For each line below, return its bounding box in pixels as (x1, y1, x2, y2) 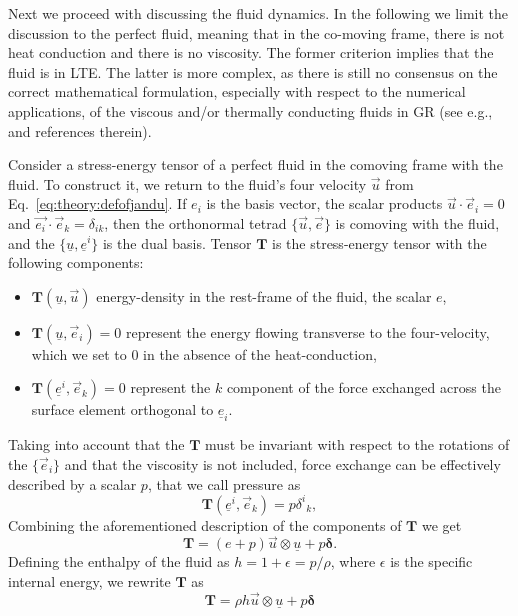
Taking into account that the (8, 434, 185, 455)
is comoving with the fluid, (335, 212, 500, 233)
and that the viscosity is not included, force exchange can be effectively (64, 453, 501, 474)
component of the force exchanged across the (226, 377, 501, 398)
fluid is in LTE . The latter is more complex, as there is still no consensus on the (8, 61, 498, 82)
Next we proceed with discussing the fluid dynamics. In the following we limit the (8, 3, 509, 23)
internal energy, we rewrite (8, 571, 171, 592)
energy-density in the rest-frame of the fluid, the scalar (96, 285, 432, 306)
